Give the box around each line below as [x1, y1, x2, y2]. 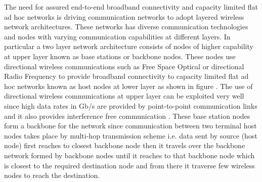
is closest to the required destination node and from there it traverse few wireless [4, 160, 255, 170]
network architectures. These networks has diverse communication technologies [4, 21, 248, 32]
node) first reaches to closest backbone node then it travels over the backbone [4, 140, 245, 151]
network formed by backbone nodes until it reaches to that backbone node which [4, 150, 255, 160]
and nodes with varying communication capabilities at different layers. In [4, 31, 231, 41]
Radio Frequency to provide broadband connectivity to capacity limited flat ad [4, 71, 249, 81]
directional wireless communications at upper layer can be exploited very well [4, 90, 244, 101]
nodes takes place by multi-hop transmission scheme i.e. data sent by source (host [4, 130, 257, 141]
